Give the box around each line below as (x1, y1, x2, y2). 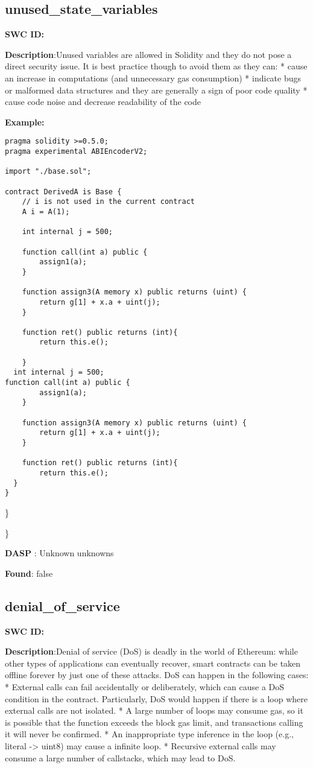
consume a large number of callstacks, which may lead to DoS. (5, 751, 236, 764)
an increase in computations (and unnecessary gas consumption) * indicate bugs (5, 71, 302, 84)
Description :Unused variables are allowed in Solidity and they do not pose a (5, 48, 292, 60)
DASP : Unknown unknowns (5, 547, 114, 559)
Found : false (5, 566, 53, 579)
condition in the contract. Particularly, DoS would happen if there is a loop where (5, 692, 308, 705)
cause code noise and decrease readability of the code (5, 95, 201, 108)
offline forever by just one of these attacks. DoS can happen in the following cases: (5, 668, 309, 681)
